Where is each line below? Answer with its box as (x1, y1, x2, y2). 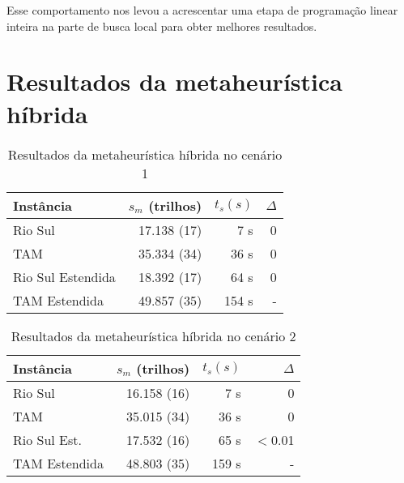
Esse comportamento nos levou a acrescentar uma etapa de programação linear (6, 2, 398, 18)
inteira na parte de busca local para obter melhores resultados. (6, 17, 317, 34)
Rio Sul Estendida (13, 267, 116, 286)
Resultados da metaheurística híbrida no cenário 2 (11, 326, 296, 345)
